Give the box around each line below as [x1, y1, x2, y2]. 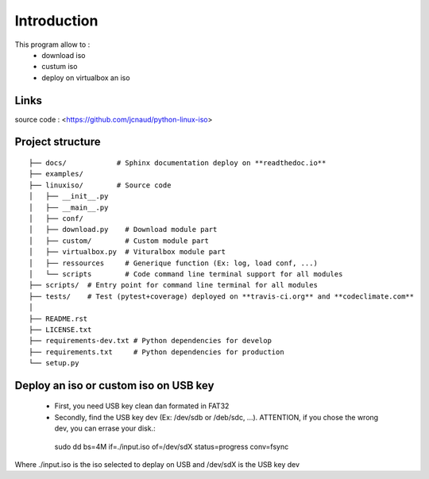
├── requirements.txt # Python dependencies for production [29, 347, 285, 357]
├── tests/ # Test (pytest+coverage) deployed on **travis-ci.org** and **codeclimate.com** [29, 292, 415, 301]
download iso [41, 50, 86, 60]
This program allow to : [14, 40, 91, 49]
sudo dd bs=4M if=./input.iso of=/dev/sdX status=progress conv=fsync [54, 442, 289, 451]
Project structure [14, 135, 101, 149]
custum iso [41, 62, 78, 71]
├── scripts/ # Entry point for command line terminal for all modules [29, 280, 318, 290]
